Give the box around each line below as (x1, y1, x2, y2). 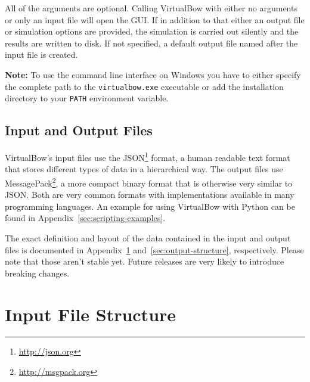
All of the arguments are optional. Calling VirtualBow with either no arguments (5, 2, 297, 14)
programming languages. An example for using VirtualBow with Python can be (5, 200, 295, 212)
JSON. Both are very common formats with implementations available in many (5, 188, 294, 201)
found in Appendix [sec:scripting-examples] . (5, 212, 166, 224)
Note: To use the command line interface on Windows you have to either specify (5, 68, 301, 80)
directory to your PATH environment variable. (5, 92, 169, 104)
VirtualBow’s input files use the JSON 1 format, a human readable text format (5, 150, 290, 163)
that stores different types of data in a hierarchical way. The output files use (5, 163, 283, 175)
